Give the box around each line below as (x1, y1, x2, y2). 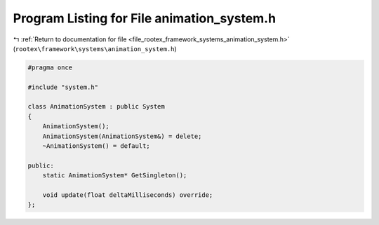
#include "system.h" (27, 83, 98, 91)
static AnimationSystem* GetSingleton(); (42, 172, 187, 179)
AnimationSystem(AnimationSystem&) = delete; (42, 132, 202, 140)
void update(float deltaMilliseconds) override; (42, 191, 213, 199)
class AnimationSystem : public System (27, 102, 165, 111)
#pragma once (27, 63, 73, 71)
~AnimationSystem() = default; (42, 142, 150, 150)
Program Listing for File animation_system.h (13, 11, 277, 26)
